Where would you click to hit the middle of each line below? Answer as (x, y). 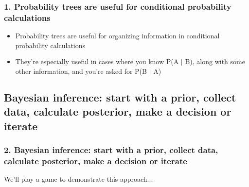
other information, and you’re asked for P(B (81, 71)
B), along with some (215, 61)
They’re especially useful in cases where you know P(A (97, 61)
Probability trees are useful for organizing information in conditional (117, 36)
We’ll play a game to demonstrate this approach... (79, 179)
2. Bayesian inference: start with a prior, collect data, (111, 150)
